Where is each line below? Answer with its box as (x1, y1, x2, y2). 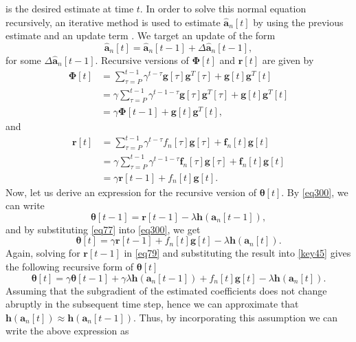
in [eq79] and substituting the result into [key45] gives (124, 246, 351, 260)
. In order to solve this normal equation (140, 1, 307, 15)
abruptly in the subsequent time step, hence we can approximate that (5, 297, 299, 311)
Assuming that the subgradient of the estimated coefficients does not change (5, 283, 327, 297)
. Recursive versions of (95, 53, 189, 67)
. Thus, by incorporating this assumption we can (133, 310, 338, 324)
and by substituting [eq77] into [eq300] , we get (5, 222, 201, 236)
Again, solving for (5, 246, 80, 260)
